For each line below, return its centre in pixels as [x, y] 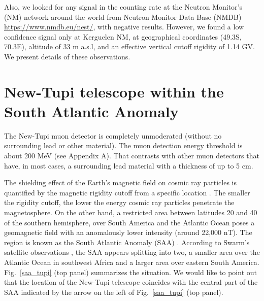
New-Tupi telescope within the [114, 91]
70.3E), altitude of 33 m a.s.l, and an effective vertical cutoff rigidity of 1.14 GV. [129, 46]
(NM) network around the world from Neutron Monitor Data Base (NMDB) [123, 16]
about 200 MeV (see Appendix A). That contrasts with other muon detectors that [132, 156]
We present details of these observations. [67, 56]
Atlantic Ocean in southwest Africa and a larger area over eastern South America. [132, 262]
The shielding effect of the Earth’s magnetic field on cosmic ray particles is [120, 182]
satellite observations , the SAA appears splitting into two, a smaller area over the [132, 252]
